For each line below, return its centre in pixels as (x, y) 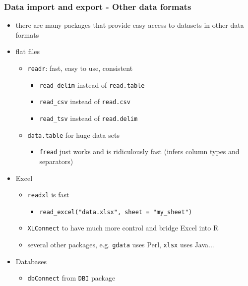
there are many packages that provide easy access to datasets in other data (130, 25)
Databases (31, 261)
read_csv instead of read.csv (85, 101)
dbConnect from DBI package (71, 278)
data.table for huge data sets (73, 135)
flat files (28, 51)
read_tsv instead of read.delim (89, 118)
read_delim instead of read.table (92, 85)
